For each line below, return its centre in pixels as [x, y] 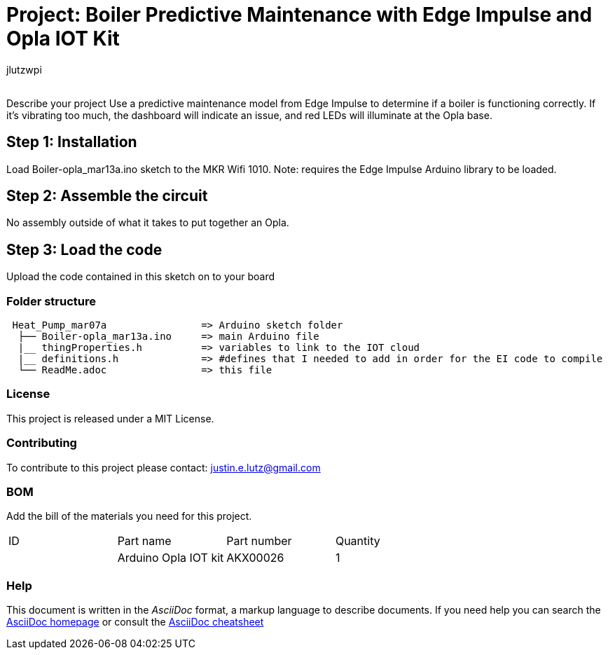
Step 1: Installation [72, 142]
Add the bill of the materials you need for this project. [129, 516]
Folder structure [51, 301]
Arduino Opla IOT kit [171, 558]
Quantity [358, 541]
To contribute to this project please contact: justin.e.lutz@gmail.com [164, 467]
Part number [259, 541]
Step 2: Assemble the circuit [107, 196]
